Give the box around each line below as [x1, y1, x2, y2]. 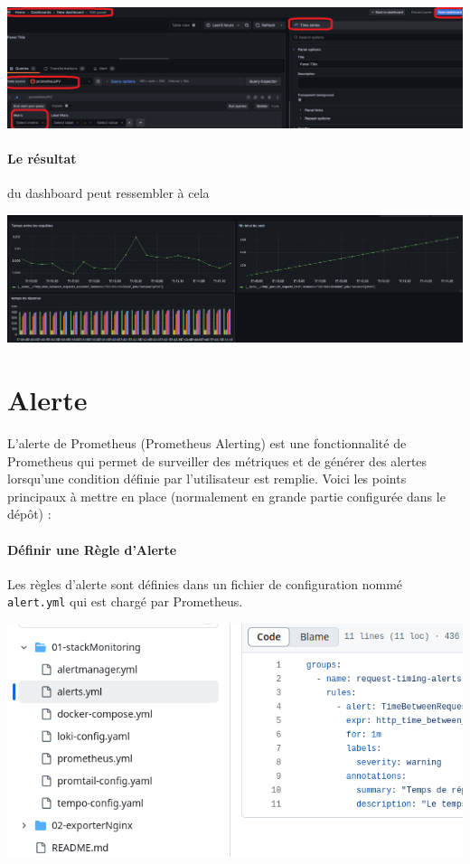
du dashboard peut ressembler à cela [7, 183, 210, 202]
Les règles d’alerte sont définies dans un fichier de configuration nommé [7, 574, 403, 593]
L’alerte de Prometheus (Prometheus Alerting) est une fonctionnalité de [7, 433, 407, 452]
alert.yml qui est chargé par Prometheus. [7, 592, 243, 611]
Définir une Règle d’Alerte [7, 540, 177, 559]
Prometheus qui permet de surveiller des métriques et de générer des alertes [7, 451, 428, 470]
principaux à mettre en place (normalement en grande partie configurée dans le [7, 486, 446, 505]
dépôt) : [7, 504, 52, 523]
